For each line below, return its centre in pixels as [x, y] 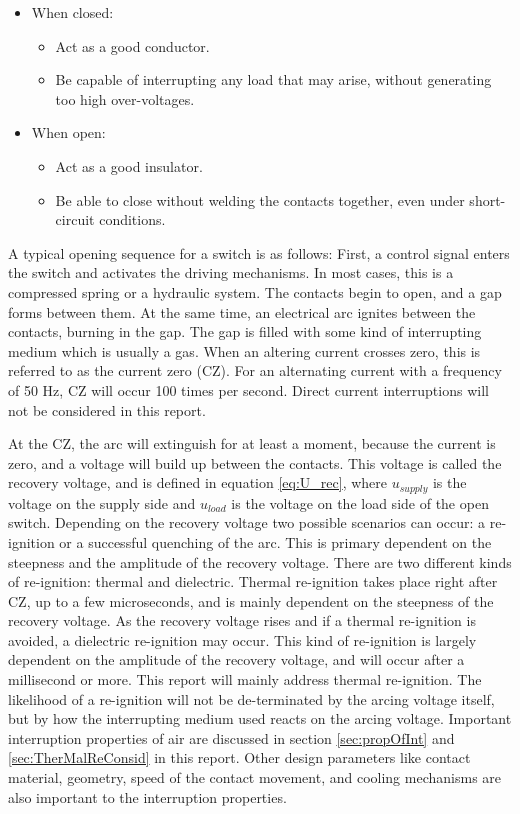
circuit [75, 219]
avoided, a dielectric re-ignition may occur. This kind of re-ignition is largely [242, 639]
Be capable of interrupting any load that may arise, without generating [273, 79]
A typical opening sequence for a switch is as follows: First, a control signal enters [259, 252]
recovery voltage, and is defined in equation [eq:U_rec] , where [198, 482]
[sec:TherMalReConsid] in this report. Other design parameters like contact [239, 757]
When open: [68, 132]
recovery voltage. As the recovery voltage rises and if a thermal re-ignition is [242, 620]
